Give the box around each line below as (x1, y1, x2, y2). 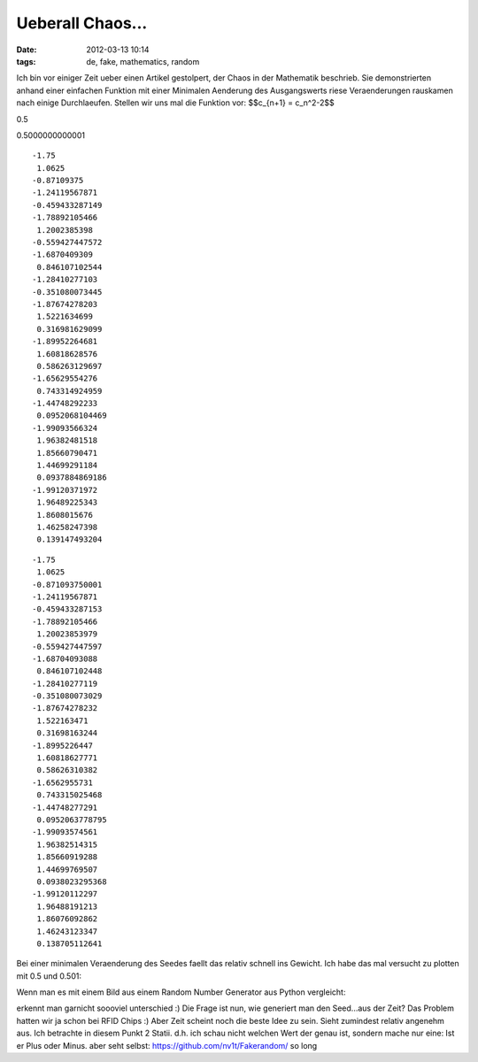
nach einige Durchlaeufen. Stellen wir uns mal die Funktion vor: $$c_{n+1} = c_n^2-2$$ (16, 97, 335, 108)
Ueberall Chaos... (16, 13, 148, 33)
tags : (16, 56, 36, 66)
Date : (16, 44, 37, 55)
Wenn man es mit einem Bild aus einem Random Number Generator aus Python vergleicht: (16, 987, 346, 997)
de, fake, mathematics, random (86, 56, 200, 66)
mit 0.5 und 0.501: (16, 970, 81, 981)
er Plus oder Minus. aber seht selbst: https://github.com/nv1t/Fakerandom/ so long (16, 1040, 318, 1050)
